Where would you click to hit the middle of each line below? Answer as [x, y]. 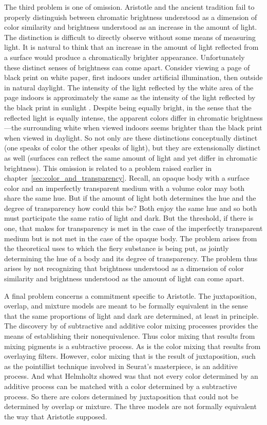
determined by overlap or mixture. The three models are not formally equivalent [130, 406]
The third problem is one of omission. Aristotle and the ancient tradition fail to [129, 7]
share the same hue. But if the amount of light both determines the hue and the [130, 198]
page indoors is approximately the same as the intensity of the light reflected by [130, 97]
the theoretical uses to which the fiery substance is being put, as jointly [117, 248]
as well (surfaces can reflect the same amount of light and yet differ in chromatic [131, 157]
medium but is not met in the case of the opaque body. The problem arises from [131, 238]
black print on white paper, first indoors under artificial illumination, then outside [133, 77]
